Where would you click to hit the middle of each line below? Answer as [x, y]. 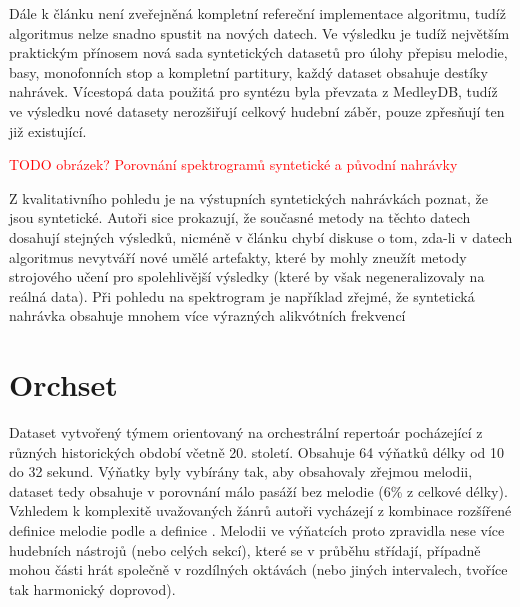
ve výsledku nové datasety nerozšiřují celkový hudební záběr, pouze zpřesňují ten [257, 110]
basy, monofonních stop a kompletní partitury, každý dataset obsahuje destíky [248, 71]
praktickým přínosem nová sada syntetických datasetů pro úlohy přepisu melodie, [258, 52]
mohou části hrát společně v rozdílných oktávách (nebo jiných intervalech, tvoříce [258, 569]
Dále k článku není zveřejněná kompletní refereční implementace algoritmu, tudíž [257, 13]
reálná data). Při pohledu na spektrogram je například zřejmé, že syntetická [242, 295]
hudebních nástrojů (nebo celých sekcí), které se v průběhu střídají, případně [245, 549]
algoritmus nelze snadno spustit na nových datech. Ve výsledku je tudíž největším [259, 32]
